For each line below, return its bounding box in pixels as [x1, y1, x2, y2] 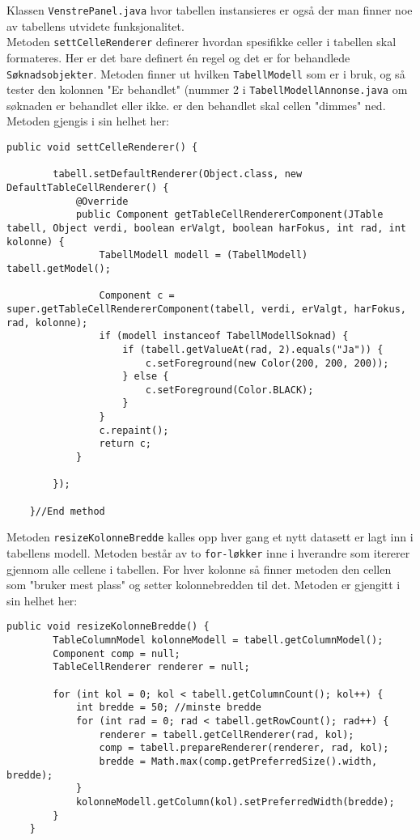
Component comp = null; [53, 647, 180, 660]
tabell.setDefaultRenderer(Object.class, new [53, 168, 303, 180]
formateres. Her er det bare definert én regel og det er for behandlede [6, 49, 350, 66]
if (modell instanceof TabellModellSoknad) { [99, 330, 349, 342]
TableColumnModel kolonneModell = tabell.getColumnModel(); [53, 634, 384, 647]
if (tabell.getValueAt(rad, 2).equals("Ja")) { [122, 343, 384, 355]
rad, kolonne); [6, 316, 88, 329]
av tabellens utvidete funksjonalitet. [6, 17, 185, 34]
